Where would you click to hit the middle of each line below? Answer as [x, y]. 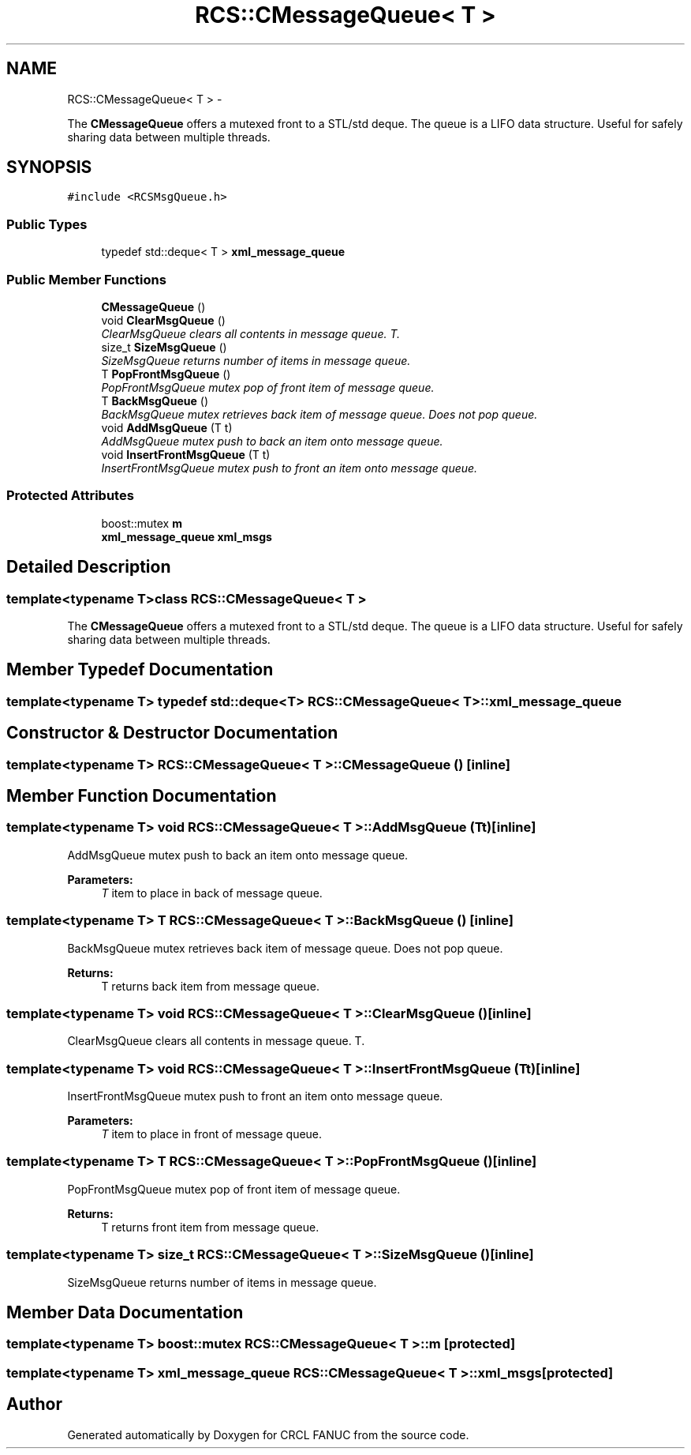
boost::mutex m [142, 523]
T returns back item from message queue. [210, 986]
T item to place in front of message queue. [212, 1134]
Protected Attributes [70, 496]
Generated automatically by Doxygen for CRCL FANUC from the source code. [268, 1434]
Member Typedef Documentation [140, 670]
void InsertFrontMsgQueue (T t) [186, 454]
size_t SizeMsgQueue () [164, 347]
